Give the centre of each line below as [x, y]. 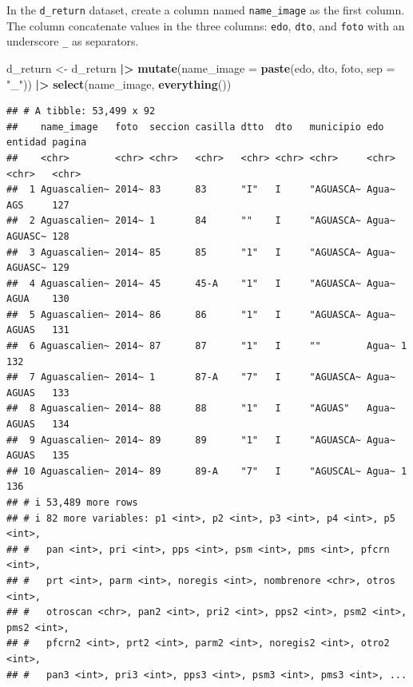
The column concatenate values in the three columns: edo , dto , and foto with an [206, 25]
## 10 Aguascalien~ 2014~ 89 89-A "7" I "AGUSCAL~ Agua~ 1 [207, 471]
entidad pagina [47, 143]
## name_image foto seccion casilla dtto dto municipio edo [195, 127]
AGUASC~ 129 [38, 268]
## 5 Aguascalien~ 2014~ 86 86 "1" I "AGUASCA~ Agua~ [201, 314]
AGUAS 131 [38, 330]
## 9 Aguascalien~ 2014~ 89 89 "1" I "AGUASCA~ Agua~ [201, 440]
